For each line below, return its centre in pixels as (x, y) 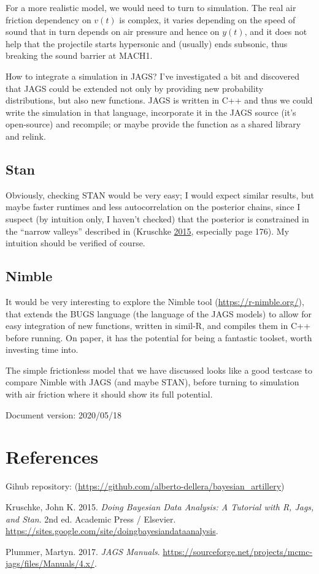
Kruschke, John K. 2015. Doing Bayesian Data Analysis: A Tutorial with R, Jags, (160, 506)
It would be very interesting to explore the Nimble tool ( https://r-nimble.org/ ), (155, 301)
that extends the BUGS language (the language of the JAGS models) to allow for (159, 313)
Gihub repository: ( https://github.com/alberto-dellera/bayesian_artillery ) (145, 486)
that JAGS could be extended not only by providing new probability (135, 88)
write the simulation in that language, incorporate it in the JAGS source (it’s (151, 112)
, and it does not (276, 32)
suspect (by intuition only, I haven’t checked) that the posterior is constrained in (157, 218)
